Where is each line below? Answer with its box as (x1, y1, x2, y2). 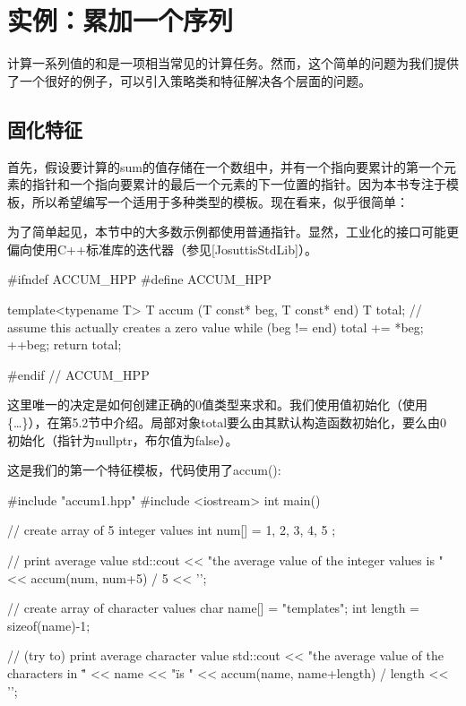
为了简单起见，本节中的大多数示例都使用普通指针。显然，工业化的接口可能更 (7, 222, 459, 241)
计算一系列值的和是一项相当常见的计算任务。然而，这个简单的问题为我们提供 (7, 54, 459, 73)
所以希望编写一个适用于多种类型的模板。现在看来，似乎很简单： (31, 192, 409, 211)
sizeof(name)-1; (7, 616, 91, 634)
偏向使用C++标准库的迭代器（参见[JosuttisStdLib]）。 (7, 239, 317, 258)
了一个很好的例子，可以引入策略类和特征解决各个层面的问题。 (7, 71, 371, 90)
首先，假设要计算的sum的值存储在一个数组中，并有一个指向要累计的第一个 (7, 157, 444, 176)
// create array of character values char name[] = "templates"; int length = (7, 598, 419, 617)
